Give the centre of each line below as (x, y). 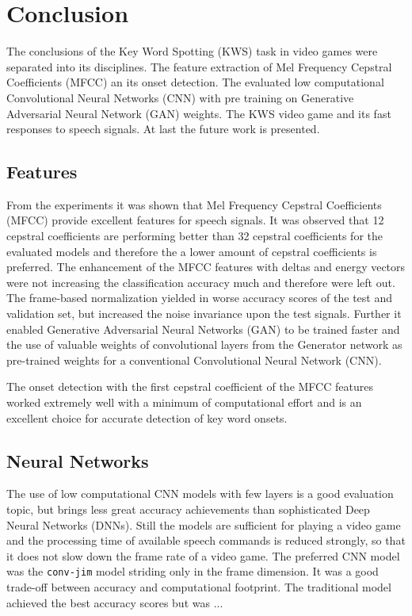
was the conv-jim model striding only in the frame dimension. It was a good (193, 571)
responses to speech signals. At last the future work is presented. (163, 129)
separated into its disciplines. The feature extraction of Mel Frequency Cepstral (199, 66)
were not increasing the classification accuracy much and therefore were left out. (201, 282)
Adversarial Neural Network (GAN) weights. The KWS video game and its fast (199, 113)
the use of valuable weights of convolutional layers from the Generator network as (204, 344)
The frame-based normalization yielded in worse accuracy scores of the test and (200, 298)
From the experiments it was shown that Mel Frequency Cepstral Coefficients (194, 204)
